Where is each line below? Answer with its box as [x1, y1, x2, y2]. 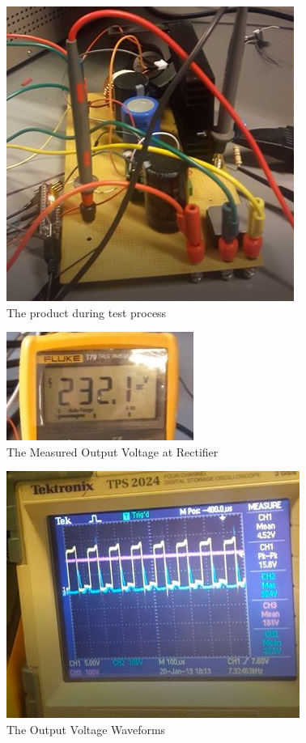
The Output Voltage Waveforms [6, 720, 166, 737]
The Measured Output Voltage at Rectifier [6, 443, 219, 460]
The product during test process [6, 304, 167, 321]
